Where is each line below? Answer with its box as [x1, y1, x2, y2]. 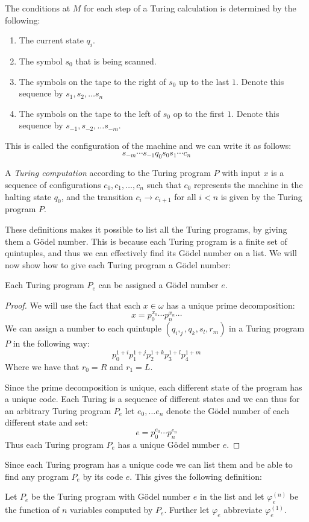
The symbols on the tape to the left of [19, 107, 161, 119]
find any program [5, 470, 69, 482]
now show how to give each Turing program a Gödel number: [5, 258, 231, 271]
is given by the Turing [220, 190, 302, 203]
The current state [19, 34, 84, 46]
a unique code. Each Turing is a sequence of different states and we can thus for [5, 392, 300, 405]
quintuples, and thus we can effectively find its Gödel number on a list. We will [5, 247, 298, 259]
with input [222, 166, 261, 179]
